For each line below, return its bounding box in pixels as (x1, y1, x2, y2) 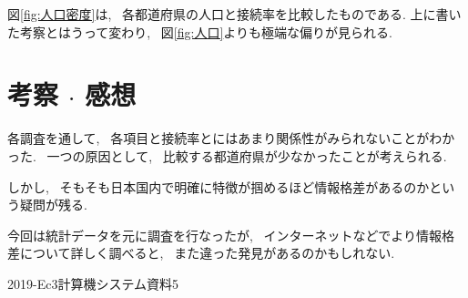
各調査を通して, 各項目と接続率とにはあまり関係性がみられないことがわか (7, 128, 455, 148)
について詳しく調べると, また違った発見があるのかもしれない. (19, 243, 395, 262)
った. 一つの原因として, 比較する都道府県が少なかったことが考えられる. (7, 146, 447, 165)
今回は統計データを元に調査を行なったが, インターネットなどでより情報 (7, 225, 442, 244)
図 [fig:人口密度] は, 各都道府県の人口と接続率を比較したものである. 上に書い (7, 5, 462, 23)
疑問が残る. (19, 195, 87, 214)
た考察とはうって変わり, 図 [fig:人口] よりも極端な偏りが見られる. (7, 22, 392, 41)
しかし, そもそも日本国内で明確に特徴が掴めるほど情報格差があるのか (7, 177, 430, 196)
